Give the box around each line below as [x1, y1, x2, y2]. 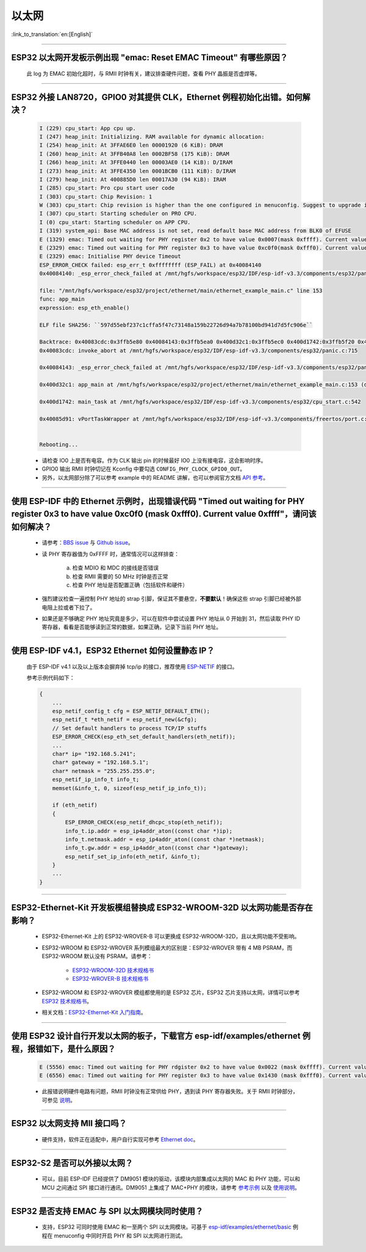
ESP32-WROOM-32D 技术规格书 [72, 966, 154, 974]
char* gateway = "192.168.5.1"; [52, 759, 149, 766]
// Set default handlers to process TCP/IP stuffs [52, 725, 207, 731]
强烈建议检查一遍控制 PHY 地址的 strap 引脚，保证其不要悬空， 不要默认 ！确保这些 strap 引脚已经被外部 [41, 595, 301, 602]
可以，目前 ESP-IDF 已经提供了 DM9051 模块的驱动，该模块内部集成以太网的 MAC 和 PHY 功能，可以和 [41, 1175, 300, 1182]
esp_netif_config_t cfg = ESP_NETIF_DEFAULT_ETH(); [52, 708, 210, 715]
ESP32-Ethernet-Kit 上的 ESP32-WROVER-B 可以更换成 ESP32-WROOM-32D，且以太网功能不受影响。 [41, 932, 300, 940]
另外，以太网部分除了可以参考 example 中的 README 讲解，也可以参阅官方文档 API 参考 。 [41, 474, 268, 481]
